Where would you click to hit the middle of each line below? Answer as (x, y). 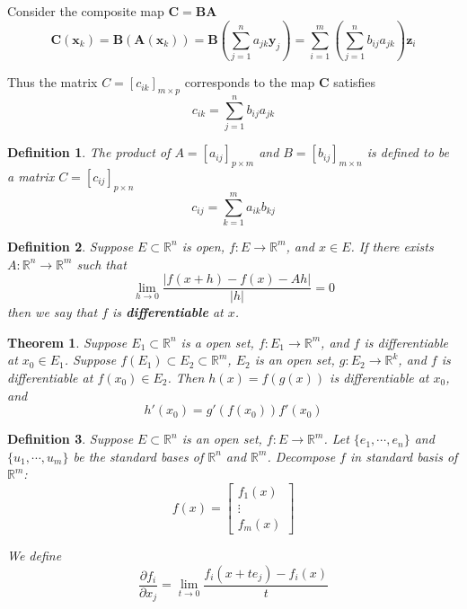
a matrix (31, 177)
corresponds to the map (250, 82)
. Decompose (301, 456)
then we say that (53, 312)
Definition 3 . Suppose (70, 439)
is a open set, (217, 342)
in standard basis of (404, 456)
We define (35, 556)
